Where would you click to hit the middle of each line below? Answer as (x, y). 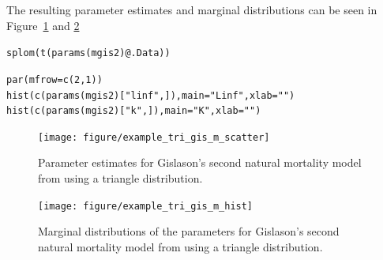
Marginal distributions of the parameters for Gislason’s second (189, 231)
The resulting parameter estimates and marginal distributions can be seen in (192, 9)
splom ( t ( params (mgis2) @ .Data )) (88, 53)
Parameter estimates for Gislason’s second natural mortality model (200, 162)
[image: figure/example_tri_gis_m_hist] (146, 206)
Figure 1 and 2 (43, 25)
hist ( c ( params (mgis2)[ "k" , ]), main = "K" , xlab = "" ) (134, 111)
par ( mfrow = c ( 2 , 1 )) (54, 79)
